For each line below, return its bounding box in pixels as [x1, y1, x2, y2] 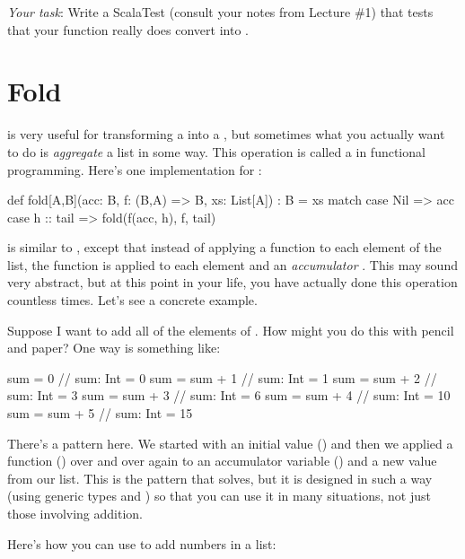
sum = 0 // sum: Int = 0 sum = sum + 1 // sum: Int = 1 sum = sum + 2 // [7, 368, 437, 387]
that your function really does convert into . [7, 20, 249, 39]
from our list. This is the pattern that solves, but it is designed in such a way [7, 468, 433, 487]
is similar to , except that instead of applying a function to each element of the [7, 238, 442, 257]
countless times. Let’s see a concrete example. [7, 291, 258, 310]
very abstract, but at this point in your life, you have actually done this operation [7, 273, 458, 292]
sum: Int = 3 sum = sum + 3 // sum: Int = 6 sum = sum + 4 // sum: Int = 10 [7, 386, 451, 405]
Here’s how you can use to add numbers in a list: [7, 534, 276, 553]
